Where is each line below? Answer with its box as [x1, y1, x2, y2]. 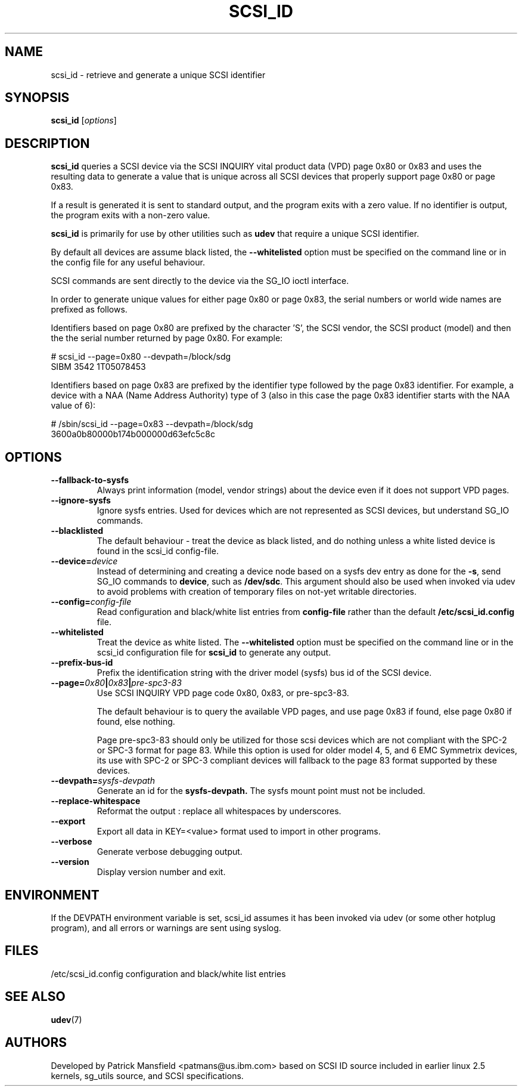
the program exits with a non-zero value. [51, 210, 210, 221]
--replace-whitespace [51, 796, 141, 806]
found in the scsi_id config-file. [97, 546, 219, 557]
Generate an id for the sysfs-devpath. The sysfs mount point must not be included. [97, 786, 425, 796]
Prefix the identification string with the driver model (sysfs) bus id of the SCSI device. [97, 667, 432, 678]
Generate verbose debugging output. [97, 846, 243, 857]
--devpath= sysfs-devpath [51, 775, 155, 786]
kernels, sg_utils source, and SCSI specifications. [51, 1070, 244, 1081]
